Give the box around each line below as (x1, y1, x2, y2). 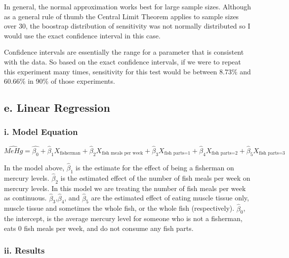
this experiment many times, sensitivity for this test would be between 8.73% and (4, 66, 251, 76)
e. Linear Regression (4, 100, 110, 115)
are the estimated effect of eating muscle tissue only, (91, 193, 249, 203)
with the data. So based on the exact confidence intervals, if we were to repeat (4, 56, 241, 66)
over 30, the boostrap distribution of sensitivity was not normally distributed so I (4, 21, 250, 31)
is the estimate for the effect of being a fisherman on (76, 162, 234, 172)
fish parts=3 (259, 151, 285, 156)
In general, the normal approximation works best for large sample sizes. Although (4, 1, 251, 11)
